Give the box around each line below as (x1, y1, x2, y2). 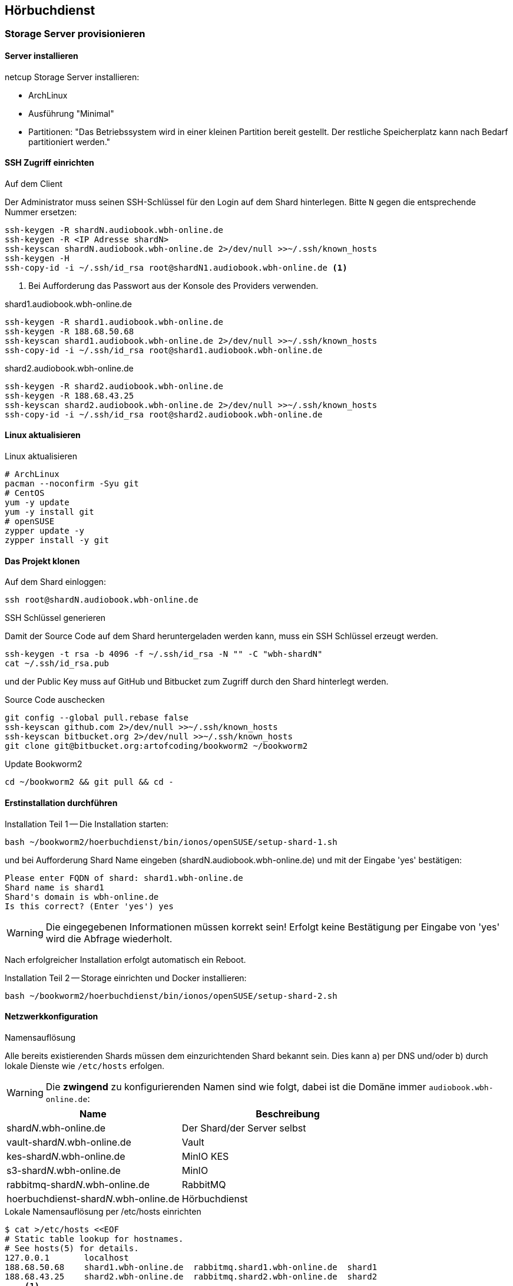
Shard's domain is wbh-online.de (5, 892, 159, 902)
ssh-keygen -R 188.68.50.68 (5, 326, 134, 336)
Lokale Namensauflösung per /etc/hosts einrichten (5, 1206, 201, 1216)
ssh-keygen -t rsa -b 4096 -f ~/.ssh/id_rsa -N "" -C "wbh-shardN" (5, 649, 323, 659)
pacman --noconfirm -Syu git (5, 479, 139, 489)
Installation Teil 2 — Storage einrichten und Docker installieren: (5, 972, 247, 983)
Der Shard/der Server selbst (181, 1121, 306, 1134)
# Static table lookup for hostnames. (5, 1234, 184, 1244)
